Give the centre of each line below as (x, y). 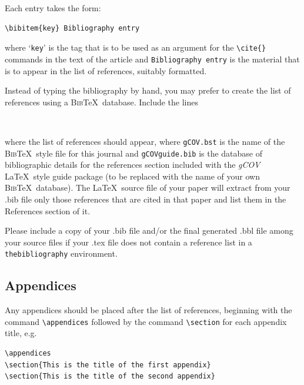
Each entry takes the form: (53, 8)
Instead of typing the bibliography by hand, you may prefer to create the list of (148, 90)
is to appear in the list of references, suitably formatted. (106, 70)
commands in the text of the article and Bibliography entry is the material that (152, 59)
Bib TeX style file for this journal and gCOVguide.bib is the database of (134, 153)
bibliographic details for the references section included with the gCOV (133, 165)
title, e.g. (21, 333)
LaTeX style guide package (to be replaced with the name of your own (132, 176)
